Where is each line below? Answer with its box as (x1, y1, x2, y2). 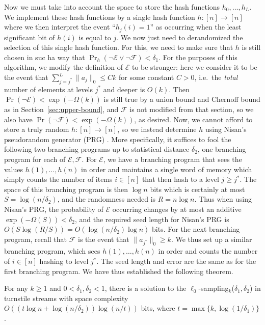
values (4, 164, 23, 174)
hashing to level (39, 256, 89, 266)
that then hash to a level (142, 174, 219, 184)
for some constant (118, 72, 174, 83)
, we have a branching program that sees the (103, 153, 242, 164)
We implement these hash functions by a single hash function (4, 11, 195, 22)
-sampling (198, 283, 229, 293)
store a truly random (4, 124, 69, 134)
